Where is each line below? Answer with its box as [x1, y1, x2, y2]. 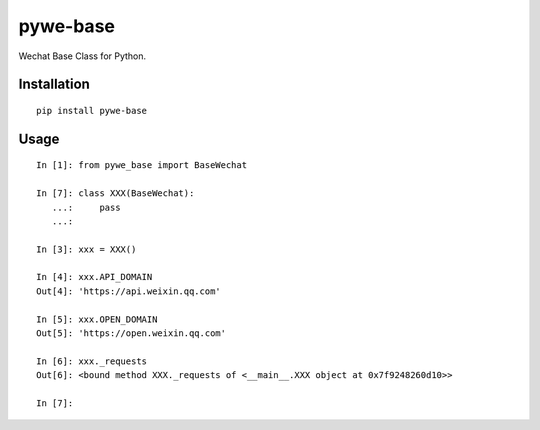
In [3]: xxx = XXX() [36, 243, 137, 255]
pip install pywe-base [36, 105, 148, 116]
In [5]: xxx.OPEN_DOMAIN [36, 313, 158, 325]
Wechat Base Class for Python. [18, 50, 147, 62]
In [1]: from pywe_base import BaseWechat [36, 160, 248, 171]
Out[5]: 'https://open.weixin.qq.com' [36, 328, 227, 339]
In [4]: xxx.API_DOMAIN [36, 271, 153, 283]
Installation [18, 76, 90, 93]
